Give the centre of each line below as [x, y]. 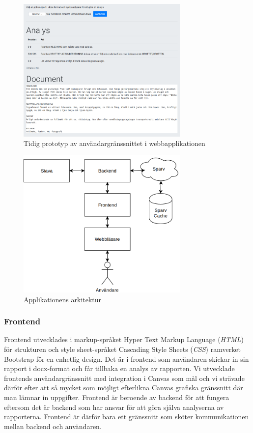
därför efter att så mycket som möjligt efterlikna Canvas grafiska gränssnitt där [124, 388]
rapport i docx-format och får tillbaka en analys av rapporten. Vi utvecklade [119, 368]
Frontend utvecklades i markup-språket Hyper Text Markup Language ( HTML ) [124, 339]
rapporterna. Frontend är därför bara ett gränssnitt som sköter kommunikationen [126, 417]
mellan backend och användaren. [53, 426]
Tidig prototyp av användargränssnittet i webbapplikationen [114, 143]
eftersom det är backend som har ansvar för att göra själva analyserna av [114, 407]
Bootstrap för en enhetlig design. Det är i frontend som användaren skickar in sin [126, 359]
